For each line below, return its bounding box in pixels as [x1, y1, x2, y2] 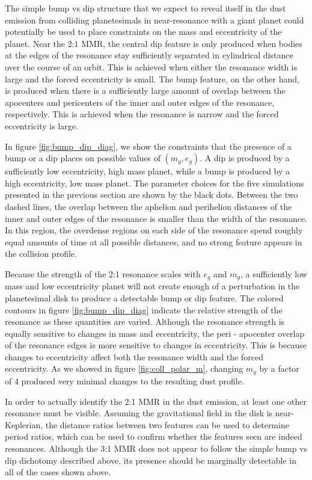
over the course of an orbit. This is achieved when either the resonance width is [5, 60, 298, 73]
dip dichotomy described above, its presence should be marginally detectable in [5, 454, 296, 466]
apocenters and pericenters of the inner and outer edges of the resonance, [5, 96, 275, 108]
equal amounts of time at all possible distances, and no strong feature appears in [5, 235, 302, 248]
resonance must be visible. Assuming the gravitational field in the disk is [5, 407, 273, 419]
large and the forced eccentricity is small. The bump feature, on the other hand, [5, 72, 299, 85]
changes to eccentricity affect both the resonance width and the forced [5, 350, 263, 363]
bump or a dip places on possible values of [5, 152, 161, 164]
